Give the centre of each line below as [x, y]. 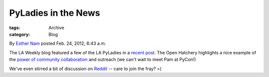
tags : [15, 28]
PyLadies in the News [55, 13]
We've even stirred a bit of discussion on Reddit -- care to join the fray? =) [85, 69]
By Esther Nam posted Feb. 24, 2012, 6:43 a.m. [58, 43]
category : [20, 34]
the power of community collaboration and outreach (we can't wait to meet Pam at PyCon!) [103, 60]
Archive [57, 28]
